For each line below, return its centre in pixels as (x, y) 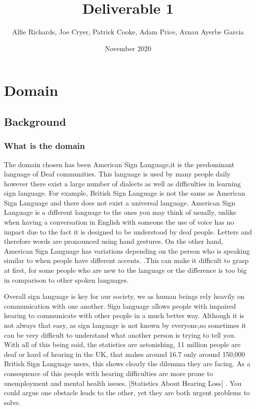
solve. (12, 402)
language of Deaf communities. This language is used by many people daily (117, 174)
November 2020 (128, 48)
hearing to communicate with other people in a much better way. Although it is (124, 315)
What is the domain (45, 146)
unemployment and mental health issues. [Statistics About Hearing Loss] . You (123, 383)
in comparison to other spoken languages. (66, 279)
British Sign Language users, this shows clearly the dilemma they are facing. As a (127, 364)
